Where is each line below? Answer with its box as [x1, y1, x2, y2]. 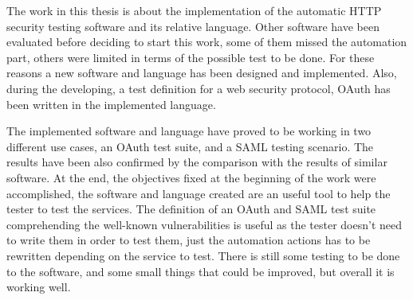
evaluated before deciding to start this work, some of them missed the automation [6, 33, 407, 50]
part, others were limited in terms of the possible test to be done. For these [6, 49, 375, 65]
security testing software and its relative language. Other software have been [6, 18, 380, 34]
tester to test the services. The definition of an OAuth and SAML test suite [6, 201, 376, 217]
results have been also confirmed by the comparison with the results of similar [6, 154, 387, 170]
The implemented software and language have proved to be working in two [6, 123, 372, 139]
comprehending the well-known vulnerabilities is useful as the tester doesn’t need [6, 216, 403, 232]
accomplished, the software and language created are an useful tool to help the [6, 185, 391, 201]
